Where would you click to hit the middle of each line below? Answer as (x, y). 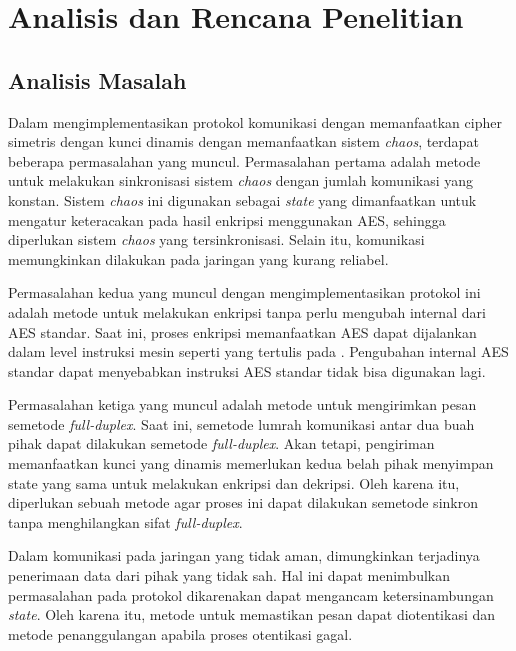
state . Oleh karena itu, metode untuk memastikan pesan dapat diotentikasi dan (252, 614)
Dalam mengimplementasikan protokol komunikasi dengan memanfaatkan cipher (255, 121)
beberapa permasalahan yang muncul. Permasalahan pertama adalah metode (244, 160)
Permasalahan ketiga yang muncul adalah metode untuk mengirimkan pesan (242, 404)
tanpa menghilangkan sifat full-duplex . (125, 521)
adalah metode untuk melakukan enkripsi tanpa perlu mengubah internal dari (247, 311)
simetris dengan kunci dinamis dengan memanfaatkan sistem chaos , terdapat (243, 141)
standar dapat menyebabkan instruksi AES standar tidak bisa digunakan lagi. (247, 370)
